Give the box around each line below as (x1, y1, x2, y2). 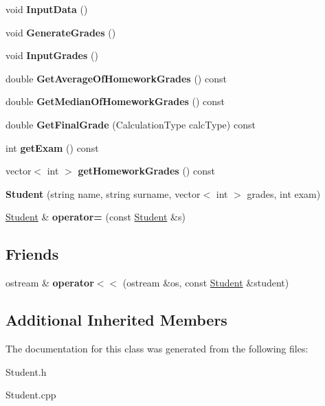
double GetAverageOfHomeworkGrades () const (5, 71, 227, 85)
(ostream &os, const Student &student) (122, 275, 289, 290)
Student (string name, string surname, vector (5, 186, 201, 201)
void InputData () (5, 2, 88, 16)
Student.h (5, 364, 47, 379)
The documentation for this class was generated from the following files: (5, 341, 309, 355)
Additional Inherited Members (5, 309, 227, 330)
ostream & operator (5, 275, 94, 290)
